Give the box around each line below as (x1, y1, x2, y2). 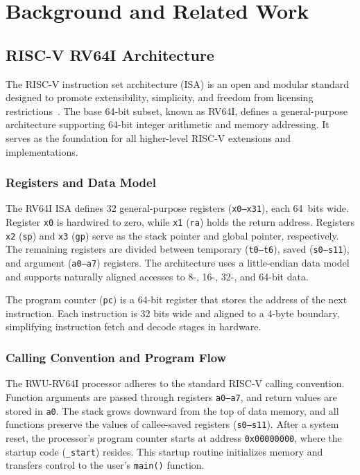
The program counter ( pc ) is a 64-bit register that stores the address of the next (6, 292, 348, 307)
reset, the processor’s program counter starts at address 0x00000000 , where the (6, 430, 342, 445)
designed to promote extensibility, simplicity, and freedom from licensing (6, 90, 314, 105)
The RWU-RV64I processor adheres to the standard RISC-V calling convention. (6, 376, 345, 391)
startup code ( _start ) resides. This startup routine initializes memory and (6, 444, 323, 458)
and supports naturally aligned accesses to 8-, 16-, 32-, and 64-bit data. (6, 269, 309, 283)
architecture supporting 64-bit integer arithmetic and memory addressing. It (6, 117, 329, 132)
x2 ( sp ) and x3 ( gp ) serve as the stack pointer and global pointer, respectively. (6, 228, 339, 242)
